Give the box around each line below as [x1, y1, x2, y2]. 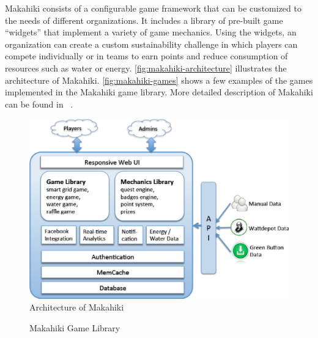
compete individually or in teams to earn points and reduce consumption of [5, 50, 288, 62]
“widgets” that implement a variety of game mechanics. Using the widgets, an [5, 26, 297, 39]
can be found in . [5, 97, 73, 110]
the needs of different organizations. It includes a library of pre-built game [5, 13, 283, 26]
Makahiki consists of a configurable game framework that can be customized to [5, 2, 301, 14]
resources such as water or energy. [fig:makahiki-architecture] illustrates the [5, 61, 287, 74]
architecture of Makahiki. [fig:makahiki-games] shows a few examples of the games [5, 73, 313, 86]
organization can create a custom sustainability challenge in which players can [5, 37, 298, 50]
